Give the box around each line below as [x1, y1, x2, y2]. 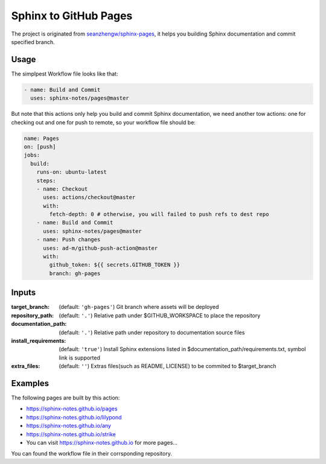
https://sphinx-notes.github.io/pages [26, 405, 118, 413]
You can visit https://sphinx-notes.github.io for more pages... [26, 439, 178, 446]
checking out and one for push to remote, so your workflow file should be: [11, 118, 196, 126]
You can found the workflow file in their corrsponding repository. [11, 450, 172, 457]
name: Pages [24, 135, 60, 142]
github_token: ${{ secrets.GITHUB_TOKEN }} [49, 261, 181, 269]
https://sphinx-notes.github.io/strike [26, 430, 116, 437]
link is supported [59, 354, 101, 361]
